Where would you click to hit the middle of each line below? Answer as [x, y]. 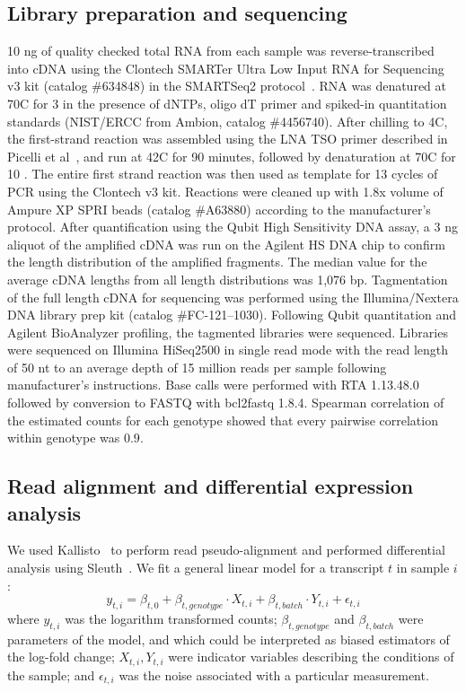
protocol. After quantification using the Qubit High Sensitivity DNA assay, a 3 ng [233, 227]
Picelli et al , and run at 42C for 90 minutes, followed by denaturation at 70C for [232, 156]
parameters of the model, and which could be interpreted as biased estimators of [229, 639]
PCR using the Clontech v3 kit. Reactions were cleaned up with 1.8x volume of [225, 191]
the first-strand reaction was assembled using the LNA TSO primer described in [228, 139]
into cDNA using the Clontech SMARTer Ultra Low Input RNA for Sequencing [226, 68]
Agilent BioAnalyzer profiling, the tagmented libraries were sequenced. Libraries [228, 332]
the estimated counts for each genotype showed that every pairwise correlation [223, 420]
